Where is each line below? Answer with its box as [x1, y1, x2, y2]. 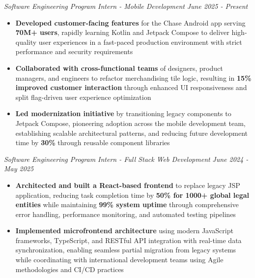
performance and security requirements [15, 46, 133, 57]
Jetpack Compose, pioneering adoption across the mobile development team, [15, 118, 246, 128]
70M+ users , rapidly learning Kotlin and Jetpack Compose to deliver [15, 27, 229, 37]
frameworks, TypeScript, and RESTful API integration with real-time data [15, 235, 242, 245]
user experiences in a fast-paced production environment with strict [38, 36, 242, 47]
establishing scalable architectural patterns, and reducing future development [15, 127, 248, 138]
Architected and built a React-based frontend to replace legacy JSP [15, 180, 240, 190]
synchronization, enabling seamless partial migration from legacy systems [15, 245, 236, 255]
